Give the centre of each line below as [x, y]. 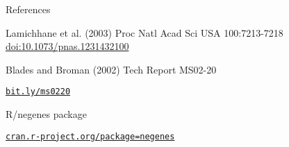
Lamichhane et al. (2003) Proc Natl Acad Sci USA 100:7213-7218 [144, 32]
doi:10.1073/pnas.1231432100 [67, 46]
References [28, 9]
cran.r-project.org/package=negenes [90, 136]
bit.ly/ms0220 [38, 92]
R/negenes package [46, 114]
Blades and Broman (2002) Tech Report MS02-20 [111, 69]
